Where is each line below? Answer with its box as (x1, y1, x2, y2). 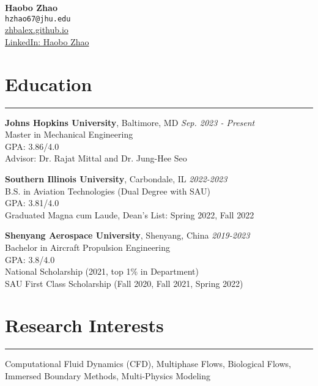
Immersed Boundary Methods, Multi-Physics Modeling (5, 369, 211, 382)
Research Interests (5, 313, 164, 338)
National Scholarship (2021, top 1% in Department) (5, 265, 199, 278)
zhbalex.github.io (5, 23, 68, 36)
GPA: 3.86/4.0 (5, 139, 59, 152)
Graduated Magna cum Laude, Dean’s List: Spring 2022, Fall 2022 (5, 208, 254, 221)
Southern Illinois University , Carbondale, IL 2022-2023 (5, 172, 227, 185)
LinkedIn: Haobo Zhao (5, 35, 89, 48)
